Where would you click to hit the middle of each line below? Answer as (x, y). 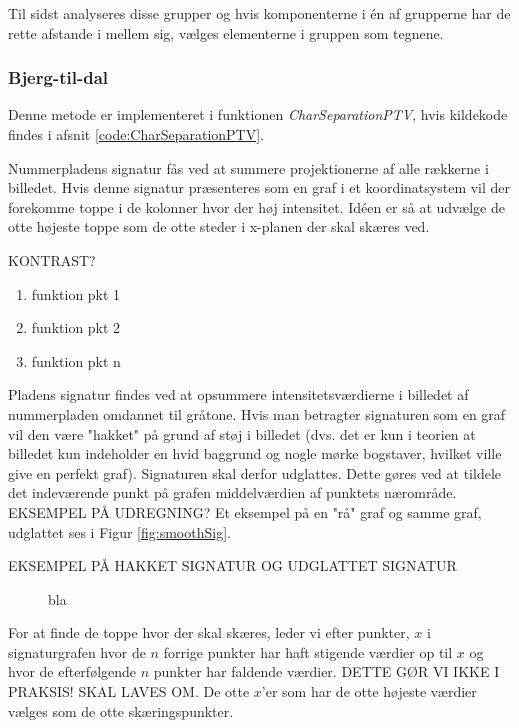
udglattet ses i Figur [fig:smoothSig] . (119, 531)
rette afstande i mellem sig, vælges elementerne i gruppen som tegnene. (226, 32)
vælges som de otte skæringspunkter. (121, 710)
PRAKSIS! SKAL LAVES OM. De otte (129, 691)
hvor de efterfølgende (72, 671)
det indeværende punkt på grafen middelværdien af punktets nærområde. (232, 492)
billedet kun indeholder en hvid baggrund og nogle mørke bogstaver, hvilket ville (255, 453)
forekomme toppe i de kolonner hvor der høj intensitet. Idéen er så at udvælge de (256, 206)
